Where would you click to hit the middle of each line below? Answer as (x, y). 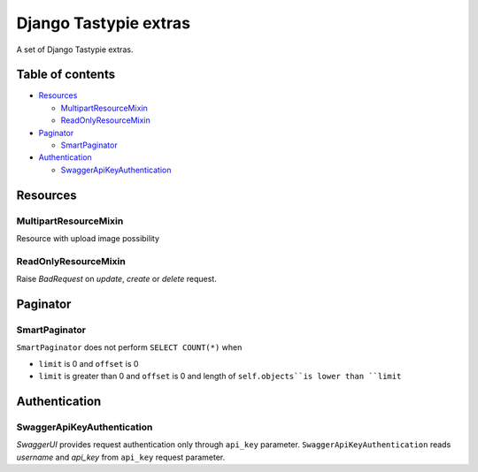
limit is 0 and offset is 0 (89, 363)
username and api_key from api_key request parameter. (121, 457)
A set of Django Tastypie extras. (75, 49)
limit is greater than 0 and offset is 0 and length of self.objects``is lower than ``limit (220, 377)
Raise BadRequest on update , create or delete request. (116, 279)
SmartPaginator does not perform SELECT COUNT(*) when (129, 347)
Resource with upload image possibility (88, 238)
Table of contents (66, 75)
